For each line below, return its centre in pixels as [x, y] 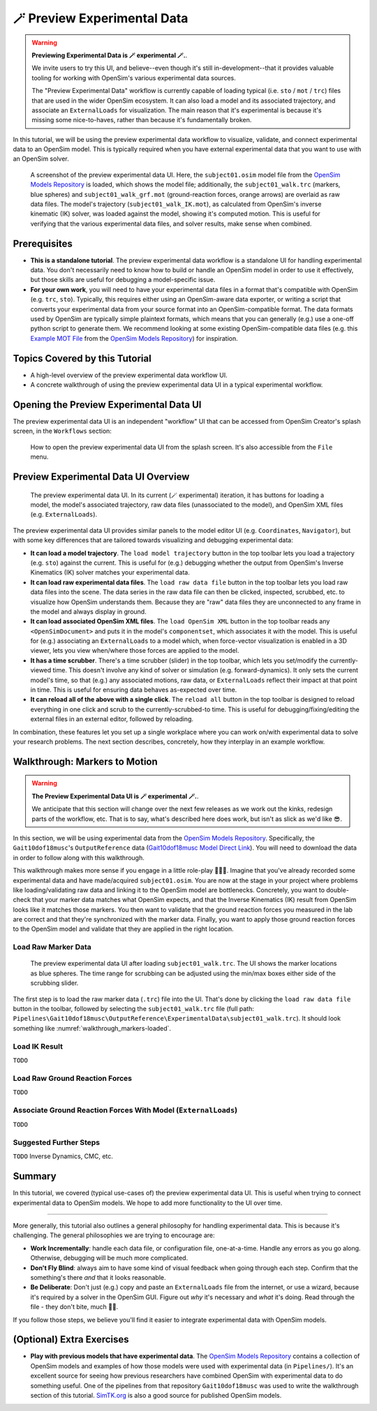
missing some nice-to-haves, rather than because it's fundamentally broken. [142, 120]
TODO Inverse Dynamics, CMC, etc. [63, 1156]
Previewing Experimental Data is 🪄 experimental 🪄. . [110, 55]
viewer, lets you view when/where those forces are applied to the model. [135, 651]
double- [337, 889]
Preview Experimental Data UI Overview [101, 477]
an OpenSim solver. [41, 159]
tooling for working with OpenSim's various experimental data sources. [134, 77]
